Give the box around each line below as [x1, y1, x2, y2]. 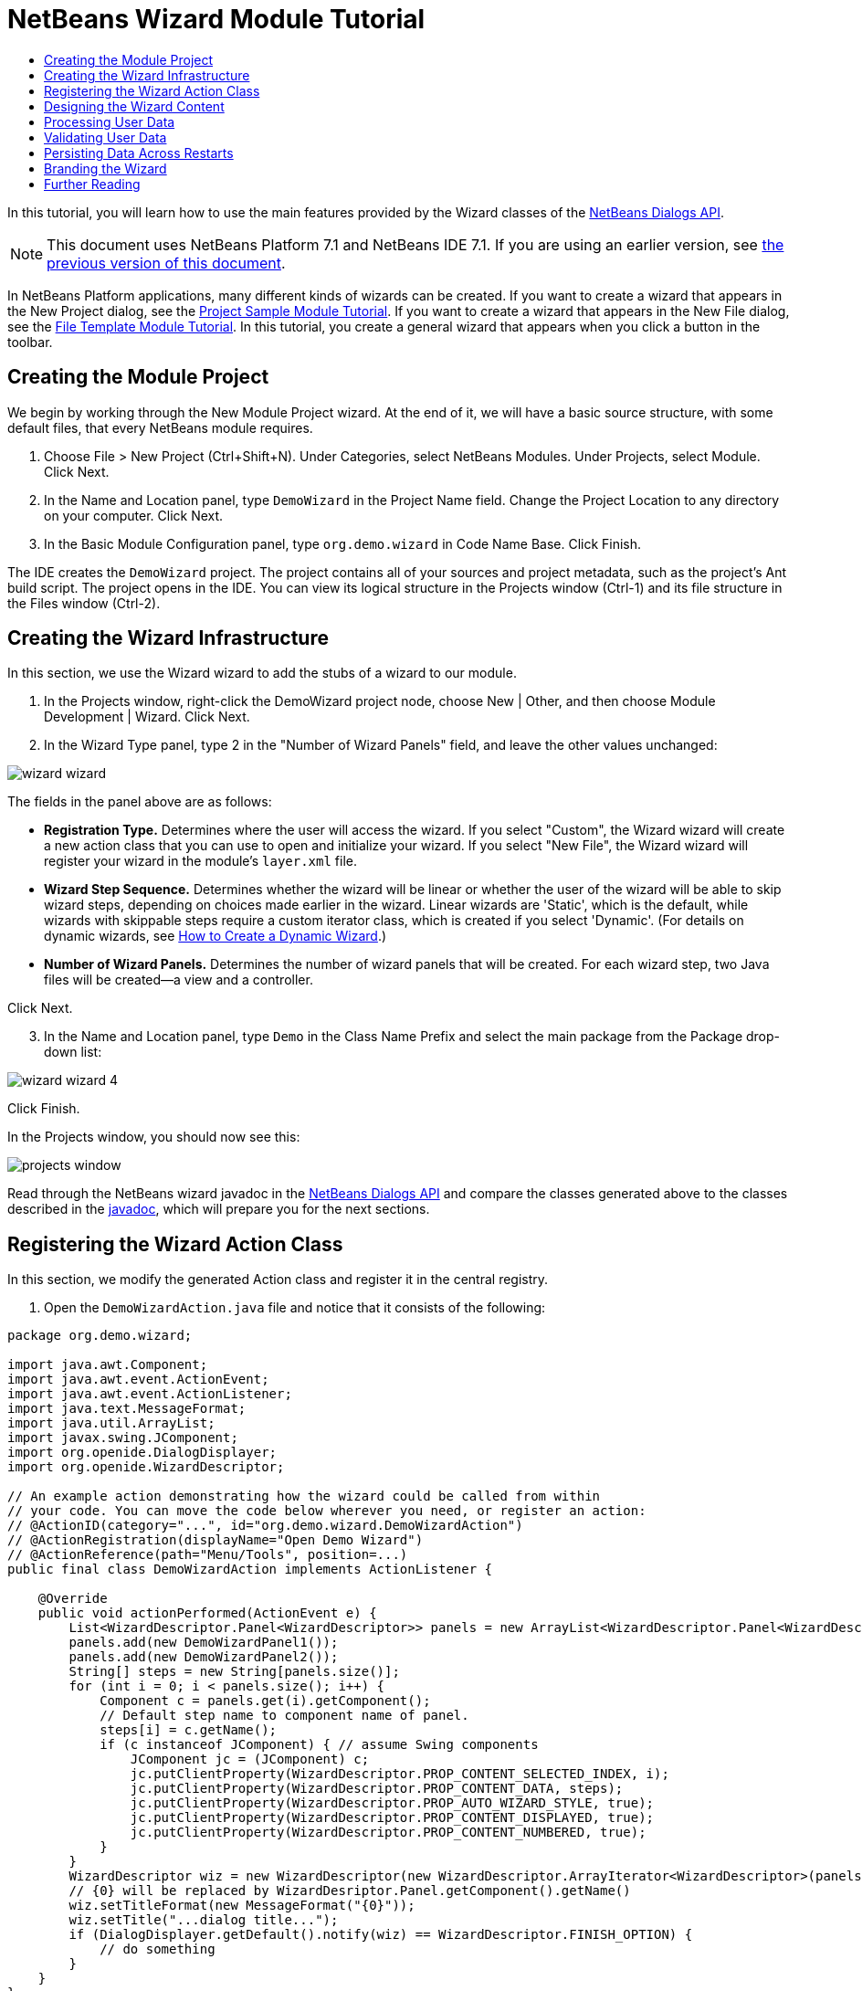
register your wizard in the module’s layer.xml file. [44, 853, 357, 869]
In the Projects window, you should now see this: [7, 1129, 300, 1145]
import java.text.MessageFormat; [7, 1401, 247, 1417]
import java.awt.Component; [7, 1357, 208, 1373]
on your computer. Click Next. [44, 507, 224, 523]
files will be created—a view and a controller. [44, 972, 313, 988]
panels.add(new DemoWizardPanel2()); [68, 1649, 339, 1665]
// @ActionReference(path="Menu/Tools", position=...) [7, 1547, 408, 1563]
